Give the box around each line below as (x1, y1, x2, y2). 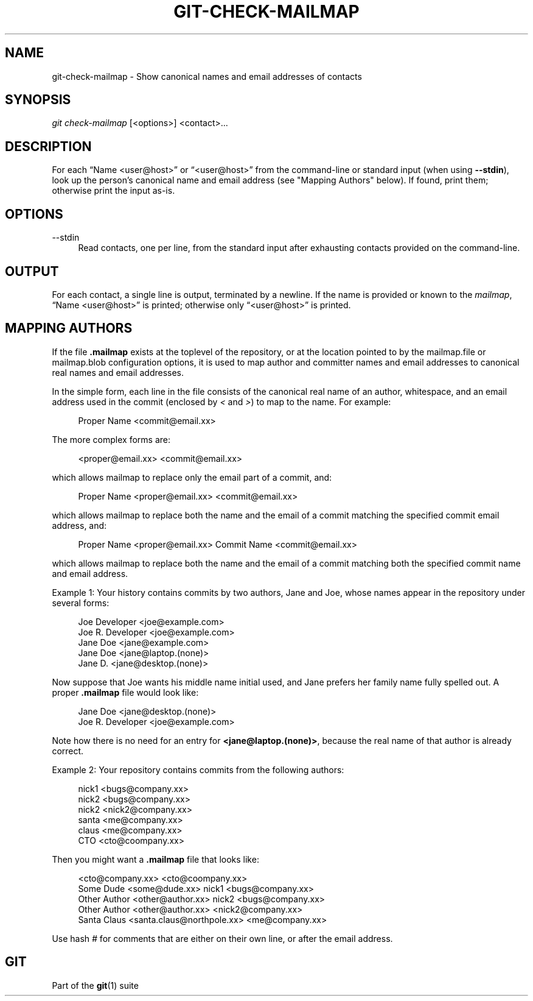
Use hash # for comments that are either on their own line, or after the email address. (52, 933, 393, 944)
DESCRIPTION (5, 138, 92, 154)
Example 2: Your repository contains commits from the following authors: (52, 764, 344, 775)
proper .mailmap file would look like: (52, 687, 199, 698)
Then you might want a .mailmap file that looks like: (52, 854, 259, 865)
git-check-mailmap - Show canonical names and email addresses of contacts (52, 71, 362, 82)
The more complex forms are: (52, 434, 170, 445)
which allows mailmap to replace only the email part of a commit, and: (52, 472, 332, 483)
